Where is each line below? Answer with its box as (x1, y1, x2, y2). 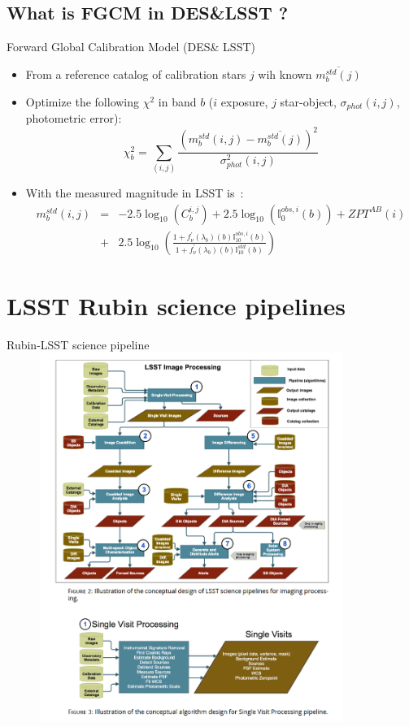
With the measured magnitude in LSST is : (25, 184, 244, 201)
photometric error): (25, 110, 122, 127)
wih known (258, 66, 312, 83)
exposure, (220, 93, 268, 110)
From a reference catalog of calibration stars (25, 66, 246, 83)
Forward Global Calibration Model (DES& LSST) (7, 38, 255, 55)
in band (158, 93, 197, 110)
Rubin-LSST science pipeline (7, 335, 150, 353)
